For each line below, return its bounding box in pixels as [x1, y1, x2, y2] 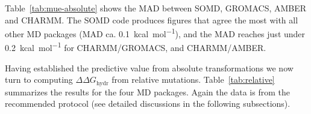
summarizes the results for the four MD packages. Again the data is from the [5, 85, 290, 98]
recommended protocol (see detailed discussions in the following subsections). [5, 97, 291, 110]
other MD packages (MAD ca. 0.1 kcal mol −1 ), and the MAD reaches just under [5, 26, 306, 40]
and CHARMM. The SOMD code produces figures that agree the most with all [5, 13, 298, 26]
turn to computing [5, 73, 73, 86]
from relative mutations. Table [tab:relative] [112, 73, 275, 86]
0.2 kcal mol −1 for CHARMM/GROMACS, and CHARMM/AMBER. [5, 40, 266, 54]
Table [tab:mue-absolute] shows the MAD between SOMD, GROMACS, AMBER [5, 2, 307, 14]
